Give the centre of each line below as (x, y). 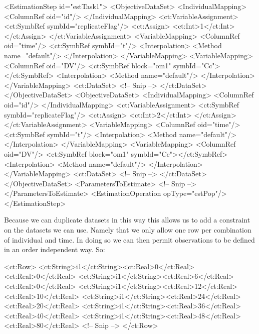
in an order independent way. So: (55, 249)
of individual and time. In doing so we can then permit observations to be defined (129, 239)
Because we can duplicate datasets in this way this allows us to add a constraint (127, 220)
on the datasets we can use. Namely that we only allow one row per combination (128, 230)
